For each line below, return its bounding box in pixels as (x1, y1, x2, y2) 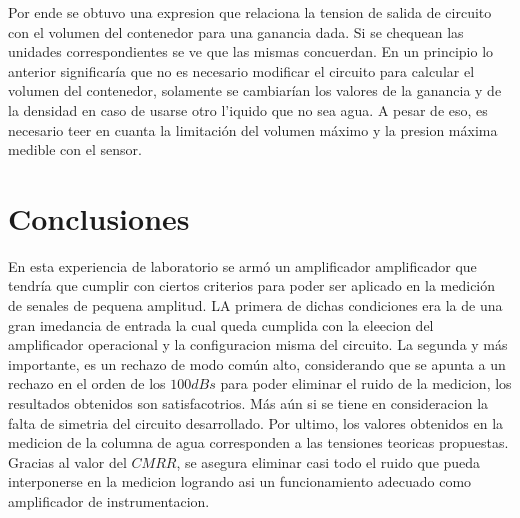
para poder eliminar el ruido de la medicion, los (220, 373, 512, 394)
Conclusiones (8, 197, 190, 238)
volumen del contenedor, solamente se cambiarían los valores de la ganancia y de (8, 80, 502, 101)
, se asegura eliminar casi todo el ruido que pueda (176, 451, 481, 472)
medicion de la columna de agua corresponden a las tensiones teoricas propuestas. (8, 432, 509, 453)
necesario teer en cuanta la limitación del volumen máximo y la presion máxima (8, 119, 498, 140)
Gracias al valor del (8, 451, 127, 472)
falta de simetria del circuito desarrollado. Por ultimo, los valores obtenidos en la (8, 412, 504, 433)
